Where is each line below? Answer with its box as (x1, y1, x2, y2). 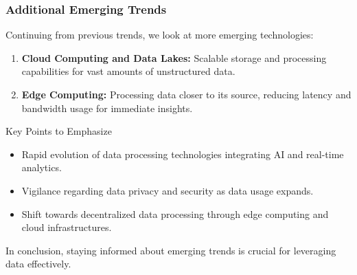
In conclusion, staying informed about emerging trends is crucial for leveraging (5, 243, 336, 257)
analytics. (21, 160, 62, 175)
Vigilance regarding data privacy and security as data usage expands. (21, 183, 314, 197)
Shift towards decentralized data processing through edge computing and (21, 206, 329, 221)
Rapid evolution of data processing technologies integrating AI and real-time (21, 146, 344, 161)
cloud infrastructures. (21, 220, 112, 234)
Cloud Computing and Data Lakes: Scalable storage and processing (21, 50, 327, 65)
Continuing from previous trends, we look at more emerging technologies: (5, 27, 314, 42)
